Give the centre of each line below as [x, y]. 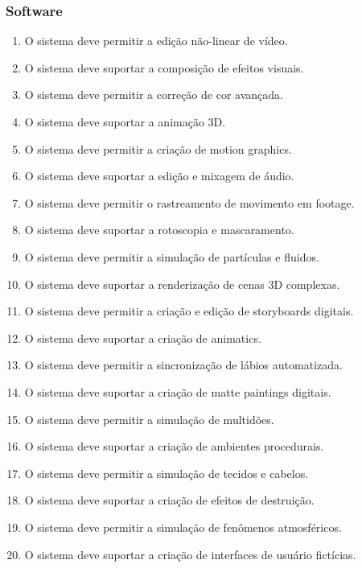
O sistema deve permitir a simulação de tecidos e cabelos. [167, 473]
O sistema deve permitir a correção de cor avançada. [154, 95]
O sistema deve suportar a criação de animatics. [143, 338]
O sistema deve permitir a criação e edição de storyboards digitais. [189, 311]
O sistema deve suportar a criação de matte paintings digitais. [178, 391]
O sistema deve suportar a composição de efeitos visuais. [164, 67]
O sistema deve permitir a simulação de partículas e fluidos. [172, 256]
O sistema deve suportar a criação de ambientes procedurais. [174, 446]
